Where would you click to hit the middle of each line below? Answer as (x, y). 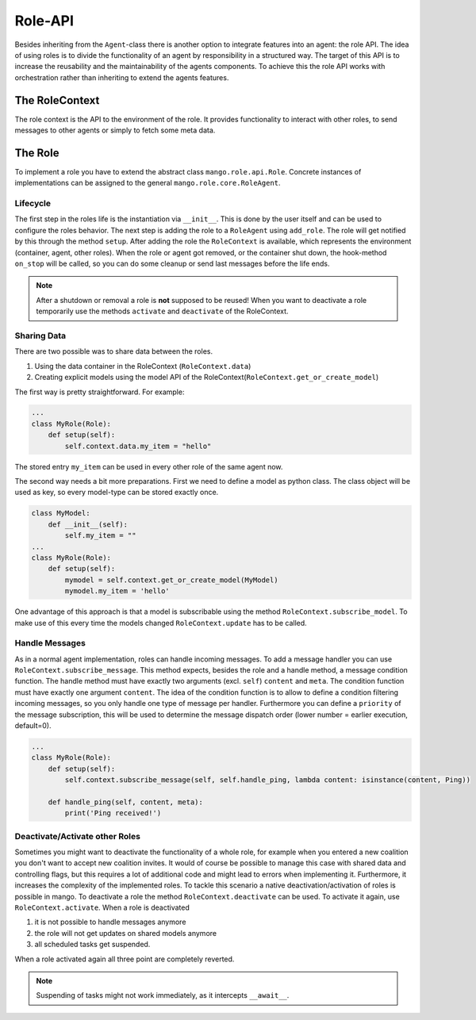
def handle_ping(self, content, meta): (126, 802)
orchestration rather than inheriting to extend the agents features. (122, 77)
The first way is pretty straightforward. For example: (100, 392)
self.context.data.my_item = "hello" (138, 446)
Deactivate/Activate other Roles (77, 836)
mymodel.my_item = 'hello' (117, 591)
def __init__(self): (88, 524)
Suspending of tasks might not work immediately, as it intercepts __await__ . (163, 995)
